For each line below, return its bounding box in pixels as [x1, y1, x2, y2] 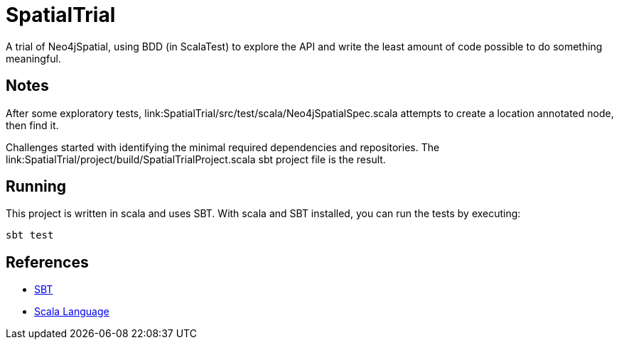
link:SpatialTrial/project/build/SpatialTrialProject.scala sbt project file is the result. [6, 153, 386, 165]
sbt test [6, 229, 54, 241]
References [6, 253, 89, 271]
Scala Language [34, 305, 109, 318]
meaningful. [6, 52, 61, 65]
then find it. [6, 119, 59, 131]
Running [6, 177, 67, 196]
